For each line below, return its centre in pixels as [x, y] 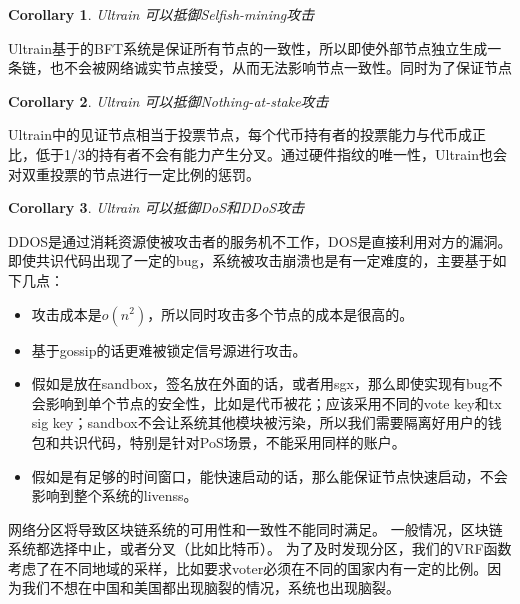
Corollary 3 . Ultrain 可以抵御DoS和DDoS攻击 [156, 207]
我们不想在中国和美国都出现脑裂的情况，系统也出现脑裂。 [210, 587]
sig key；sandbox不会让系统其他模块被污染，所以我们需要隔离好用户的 [259, 422]
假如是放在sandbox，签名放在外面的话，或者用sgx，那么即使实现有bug [260, 383]
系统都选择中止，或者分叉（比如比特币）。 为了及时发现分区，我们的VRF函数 [260, 548]
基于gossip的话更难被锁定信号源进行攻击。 [169, 349]
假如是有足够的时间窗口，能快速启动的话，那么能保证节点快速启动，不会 [269, 475]
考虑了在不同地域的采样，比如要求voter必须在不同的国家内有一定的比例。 [248, 567]
